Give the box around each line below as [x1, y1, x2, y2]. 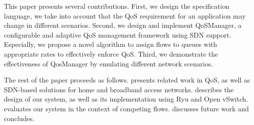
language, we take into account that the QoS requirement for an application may [4, 10, 246, 21]
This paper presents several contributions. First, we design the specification [4, 1, 230, 11]
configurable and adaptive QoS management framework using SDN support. [4, 29, 232, 40]
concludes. [4, 113, 35, 123]
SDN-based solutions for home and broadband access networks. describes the [4, 84, 234, 94]
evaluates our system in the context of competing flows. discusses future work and [4, 103, 249, 113]
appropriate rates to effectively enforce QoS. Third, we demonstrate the [4, 48, 218, 59]
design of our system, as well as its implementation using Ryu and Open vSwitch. [4, 94, 248, 104]
